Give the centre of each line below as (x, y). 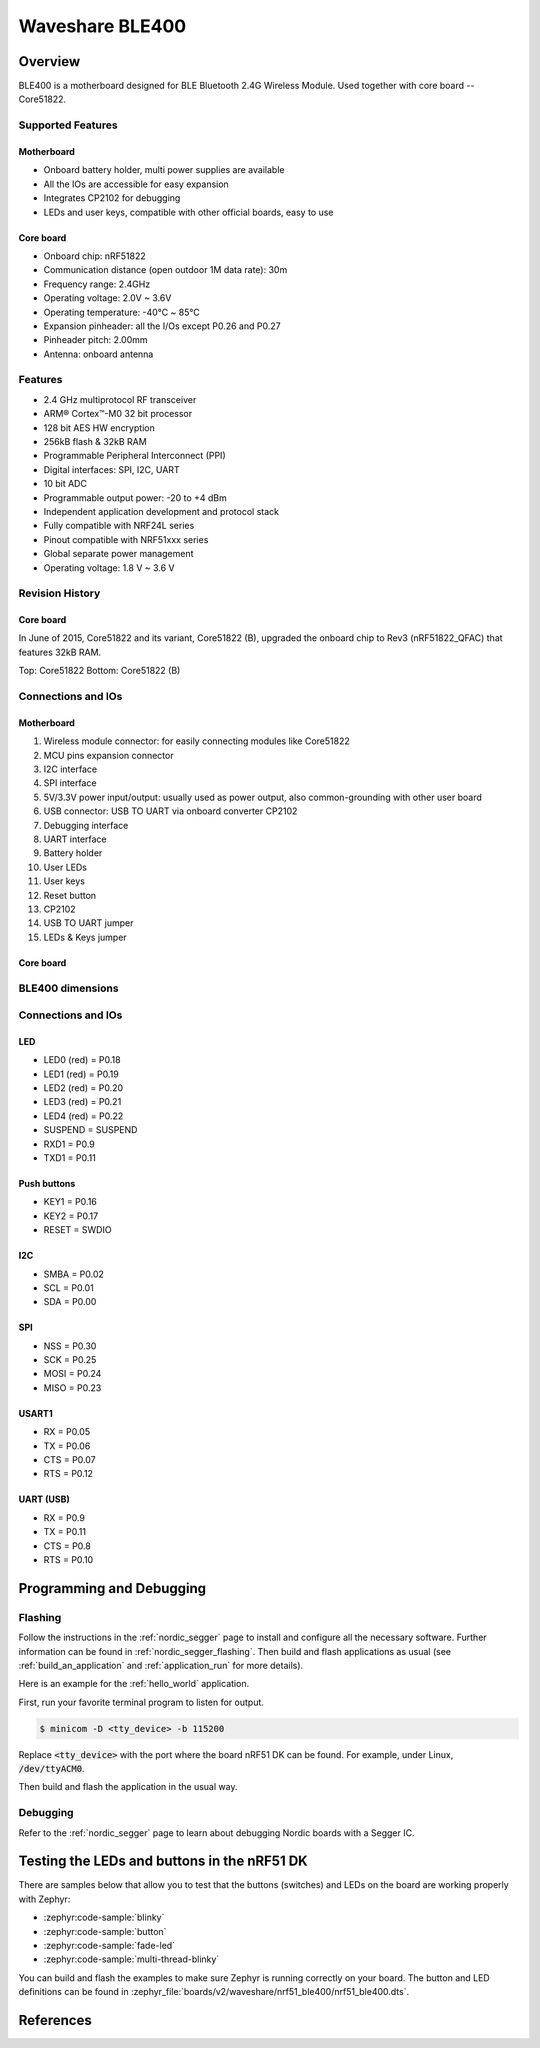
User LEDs (65, 867)
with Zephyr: (44, 1899)
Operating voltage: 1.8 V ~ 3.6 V (109, 567)
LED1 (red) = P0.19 (81, 1074)
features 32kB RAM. (60, 652)
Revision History (59, 593)
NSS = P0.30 (70, 1346)
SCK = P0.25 (70, 1360)
